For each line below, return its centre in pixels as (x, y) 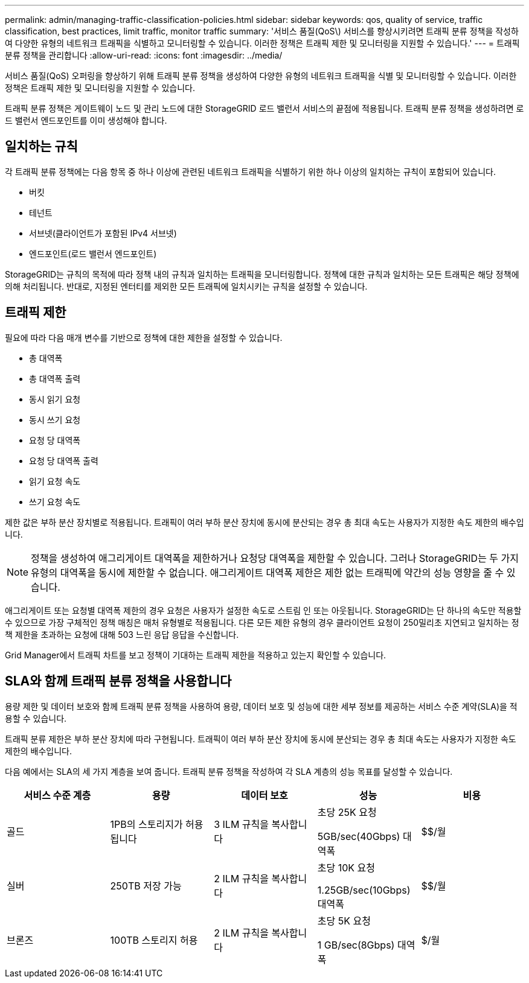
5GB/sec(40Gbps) (359, 836)
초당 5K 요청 (344, 921)
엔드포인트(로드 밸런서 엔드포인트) (93, 253)
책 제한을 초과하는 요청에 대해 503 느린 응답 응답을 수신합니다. (122, 634)
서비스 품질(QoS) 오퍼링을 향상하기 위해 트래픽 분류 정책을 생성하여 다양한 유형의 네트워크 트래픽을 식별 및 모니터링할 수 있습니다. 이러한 (261, 76)
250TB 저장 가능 (146, 886)
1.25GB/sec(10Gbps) (364, 890)
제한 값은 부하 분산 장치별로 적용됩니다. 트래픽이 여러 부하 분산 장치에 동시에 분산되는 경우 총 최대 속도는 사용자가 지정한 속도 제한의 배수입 (264, 522)
